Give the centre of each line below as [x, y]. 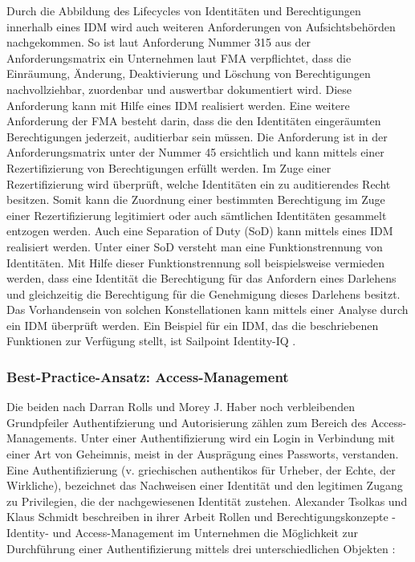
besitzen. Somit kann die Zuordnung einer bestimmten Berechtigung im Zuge [196, 200]
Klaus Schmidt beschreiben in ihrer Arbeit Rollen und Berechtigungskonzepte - [201, 517]
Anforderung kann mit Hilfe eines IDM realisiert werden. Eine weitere [178, 105]
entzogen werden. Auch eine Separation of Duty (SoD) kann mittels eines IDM [200, 231]
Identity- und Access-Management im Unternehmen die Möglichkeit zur [183, 533]
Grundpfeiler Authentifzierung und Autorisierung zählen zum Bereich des [187, 422]
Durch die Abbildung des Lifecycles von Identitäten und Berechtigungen [184, 10]
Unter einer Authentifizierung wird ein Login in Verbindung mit [238, 438]
